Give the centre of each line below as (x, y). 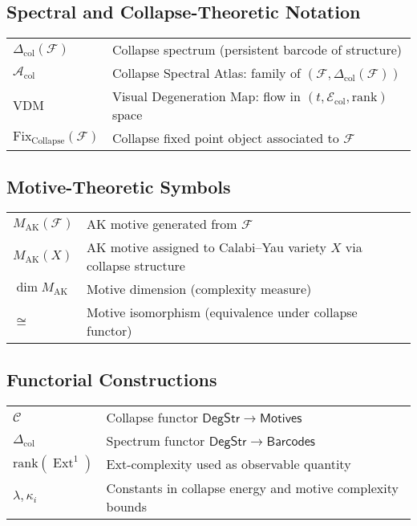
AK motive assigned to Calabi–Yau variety (206, 247)
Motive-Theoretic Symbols (119, 186)
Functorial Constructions (112, 379)
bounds (126, 506)
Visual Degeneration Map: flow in (206, 96)
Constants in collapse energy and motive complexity (252, 487)
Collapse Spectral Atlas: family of (206, 73)
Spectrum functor (156, 440)
